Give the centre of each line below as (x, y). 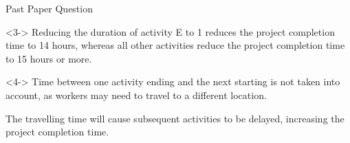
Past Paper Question (49, 8)
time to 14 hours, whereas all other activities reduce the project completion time (175, 45)
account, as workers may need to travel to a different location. (136, 95)
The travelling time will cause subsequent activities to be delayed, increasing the (175, 118)
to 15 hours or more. (49, 58)
